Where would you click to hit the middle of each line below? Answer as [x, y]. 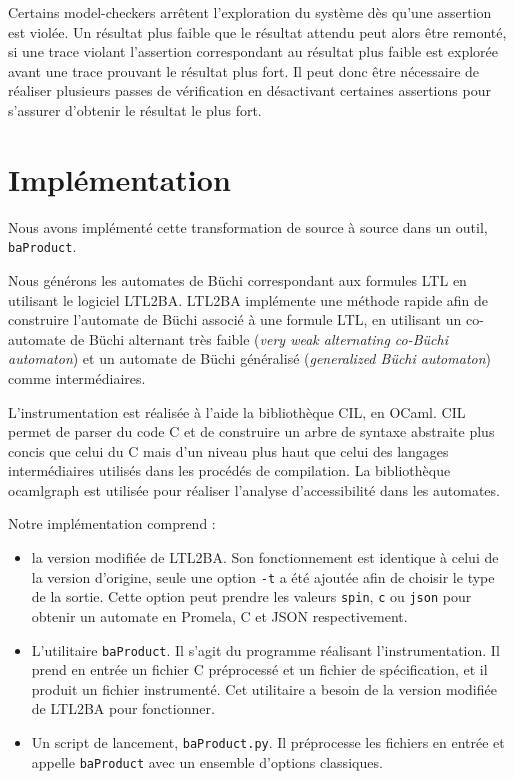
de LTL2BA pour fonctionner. [123, 708]
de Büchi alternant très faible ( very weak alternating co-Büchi [259, 338]
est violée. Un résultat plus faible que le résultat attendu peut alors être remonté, [257, 31]
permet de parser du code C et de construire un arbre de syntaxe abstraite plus [251, 431]
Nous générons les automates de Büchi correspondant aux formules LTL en [237, 279]
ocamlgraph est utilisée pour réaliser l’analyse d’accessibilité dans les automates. [254, 489]
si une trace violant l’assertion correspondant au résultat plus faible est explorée [253, 51]
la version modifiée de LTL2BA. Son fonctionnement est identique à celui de [265, 557]
